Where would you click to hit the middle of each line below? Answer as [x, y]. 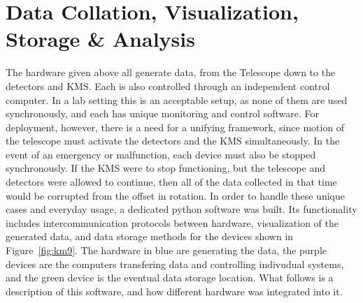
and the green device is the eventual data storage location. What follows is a [170, 278]
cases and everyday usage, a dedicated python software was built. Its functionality [181, 209]
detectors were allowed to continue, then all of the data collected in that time [171, 182]
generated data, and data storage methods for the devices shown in [150, 236]
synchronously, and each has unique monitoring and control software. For [162, 113]
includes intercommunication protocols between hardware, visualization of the [172, 222]
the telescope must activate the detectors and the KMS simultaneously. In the [173, 141]
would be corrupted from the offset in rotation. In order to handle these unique [175, 195]
